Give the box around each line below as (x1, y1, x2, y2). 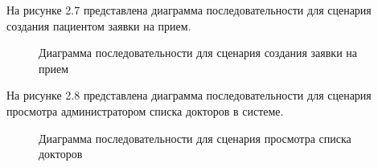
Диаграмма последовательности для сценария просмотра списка (39, 129, 351, 146)
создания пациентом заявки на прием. (6, 17, 191, 34)
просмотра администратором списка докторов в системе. (6, 102, 284, 119)
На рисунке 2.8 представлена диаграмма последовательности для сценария (6, 87, 372, 104)
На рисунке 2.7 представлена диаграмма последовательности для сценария (6, 2, 372, 18)
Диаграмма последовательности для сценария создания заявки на (39, 44, 358, 61)
